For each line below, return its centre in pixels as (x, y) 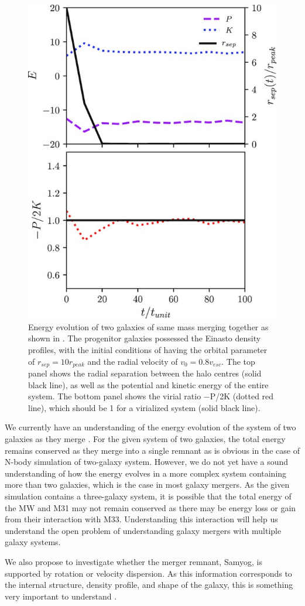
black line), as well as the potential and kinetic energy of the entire (148, 384)
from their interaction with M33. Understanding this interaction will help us (141, 519)
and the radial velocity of (133, 361)
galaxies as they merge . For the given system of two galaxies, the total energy (145, 439)
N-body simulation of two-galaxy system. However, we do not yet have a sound (147, 462)
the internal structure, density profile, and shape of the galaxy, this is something (149, 585)
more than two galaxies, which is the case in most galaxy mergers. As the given (147, 485)
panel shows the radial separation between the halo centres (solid (145, 373)
